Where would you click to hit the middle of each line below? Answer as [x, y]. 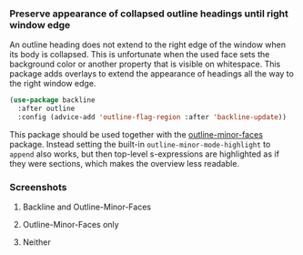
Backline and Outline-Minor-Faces [87, 207]
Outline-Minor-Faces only [71, 225]
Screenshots [38, 187]
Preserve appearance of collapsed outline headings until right [149, 14]
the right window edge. [53, 84]
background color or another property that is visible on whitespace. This [145, 64]
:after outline [46, 109]
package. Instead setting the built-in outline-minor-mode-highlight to [140, 144]
